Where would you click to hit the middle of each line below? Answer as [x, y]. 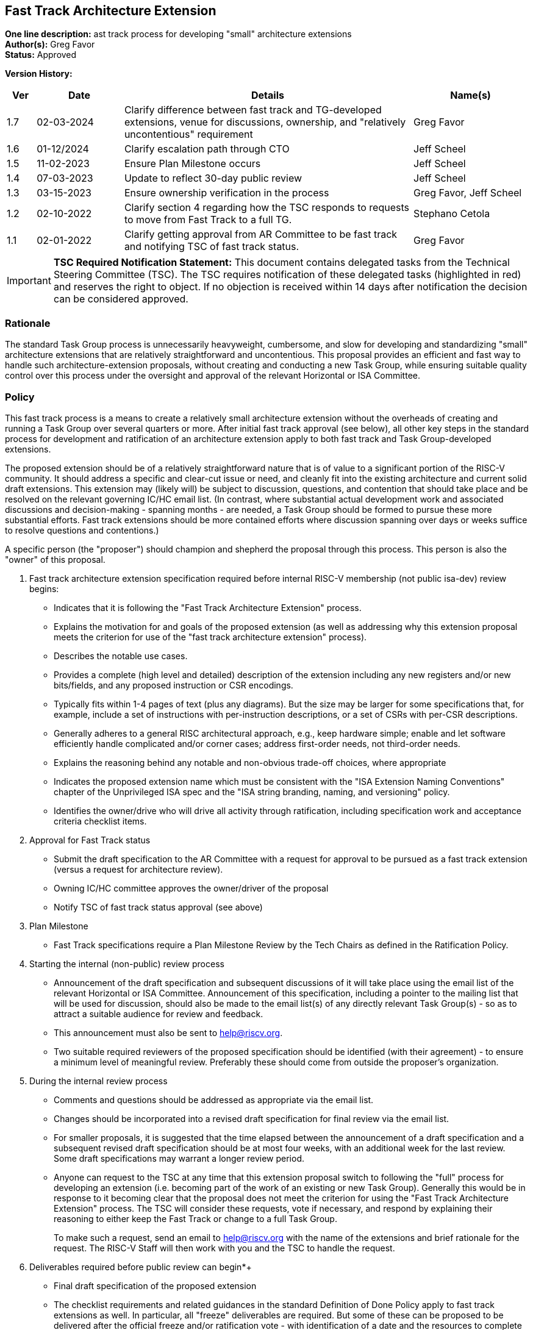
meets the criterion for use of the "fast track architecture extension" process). [210, 637]
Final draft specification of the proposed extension [155, 1285]
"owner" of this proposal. [55, 559]
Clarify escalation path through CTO [207, 149]
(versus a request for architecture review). [138, 869]
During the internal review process [98, 1081]
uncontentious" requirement [188, 134]
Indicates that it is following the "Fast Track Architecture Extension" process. [208, 607]
